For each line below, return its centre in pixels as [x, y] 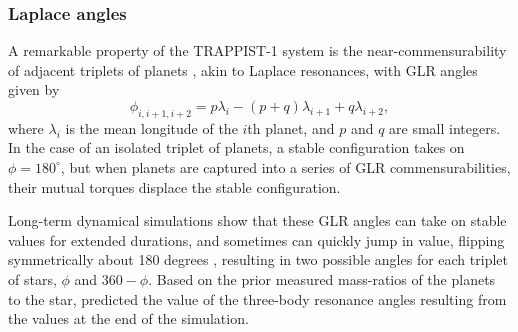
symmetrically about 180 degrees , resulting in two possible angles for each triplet [258, 259]
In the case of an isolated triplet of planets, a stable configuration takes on [236, 147]
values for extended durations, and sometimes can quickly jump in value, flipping [256, 239]
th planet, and [291, 127]
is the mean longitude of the [151, 127]
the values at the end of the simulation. [128, 318]
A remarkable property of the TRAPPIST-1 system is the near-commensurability [257, 50]
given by [34, 89]
